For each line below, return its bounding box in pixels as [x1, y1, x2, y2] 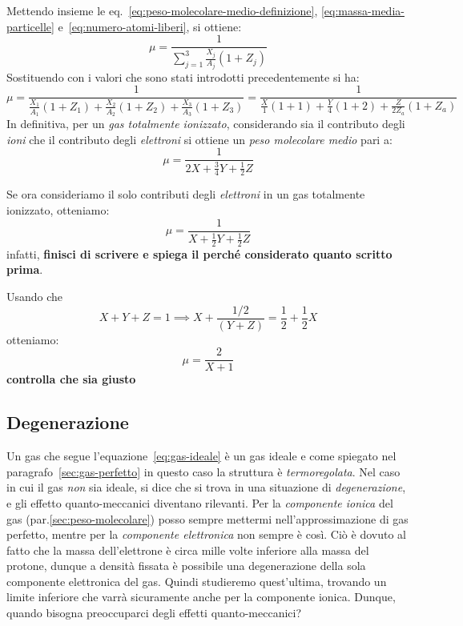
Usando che [6, 288, 63, 305]
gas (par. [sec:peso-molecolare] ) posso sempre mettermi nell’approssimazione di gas [6, 510, 409, 527]
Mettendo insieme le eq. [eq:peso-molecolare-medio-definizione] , [6, 2, 318, 18]
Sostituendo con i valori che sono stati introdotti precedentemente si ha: [6, 68, 360, 85]
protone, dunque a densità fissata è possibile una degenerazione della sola [6, 557, 366, 574]
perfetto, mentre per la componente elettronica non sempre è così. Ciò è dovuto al [6, 526, 406, 543]
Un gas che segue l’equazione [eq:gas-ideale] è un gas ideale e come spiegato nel [6, 447, 397, 464]
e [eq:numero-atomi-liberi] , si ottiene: [58, 18, 242, 34]
